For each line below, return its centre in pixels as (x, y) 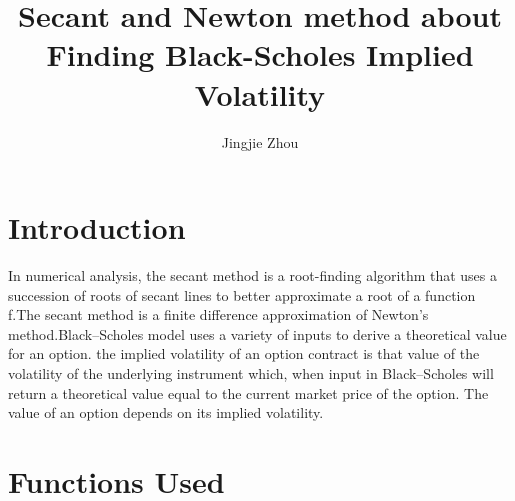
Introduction (97, 227)
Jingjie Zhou (260, 141)
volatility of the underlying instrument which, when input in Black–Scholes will (251, 373)
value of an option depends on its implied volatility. (166, 412)
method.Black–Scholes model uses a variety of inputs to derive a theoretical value (257, 333)
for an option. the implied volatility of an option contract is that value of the (244, 353)
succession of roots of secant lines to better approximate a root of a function (242, 294)
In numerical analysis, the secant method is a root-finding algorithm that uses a (253, 275)
